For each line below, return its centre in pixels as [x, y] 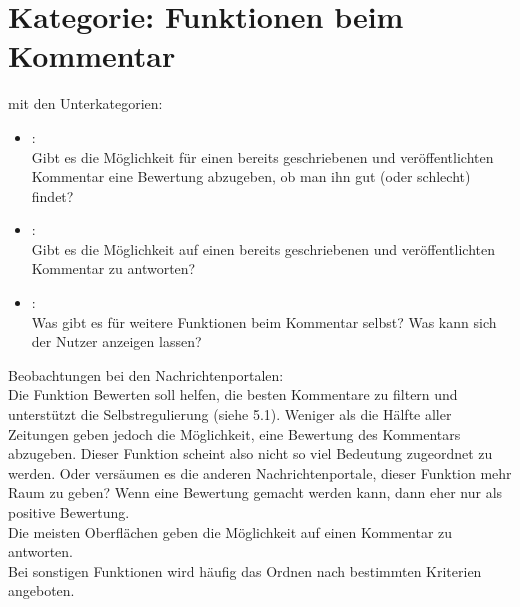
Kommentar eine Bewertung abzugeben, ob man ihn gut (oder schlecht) [251, 176]
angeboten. [41, 590]
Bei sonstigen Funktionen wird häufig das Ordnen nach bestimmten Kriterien [245, 570]
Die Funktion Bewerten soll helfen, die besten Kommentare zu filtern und [233, 394]
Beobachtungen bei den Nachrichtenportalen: [146, 374]
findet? [52, 195]
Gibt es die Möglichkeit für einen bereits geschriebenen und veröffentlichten [262, 156]
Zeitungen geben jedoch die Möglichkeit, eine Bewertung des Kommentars [234, 433]
